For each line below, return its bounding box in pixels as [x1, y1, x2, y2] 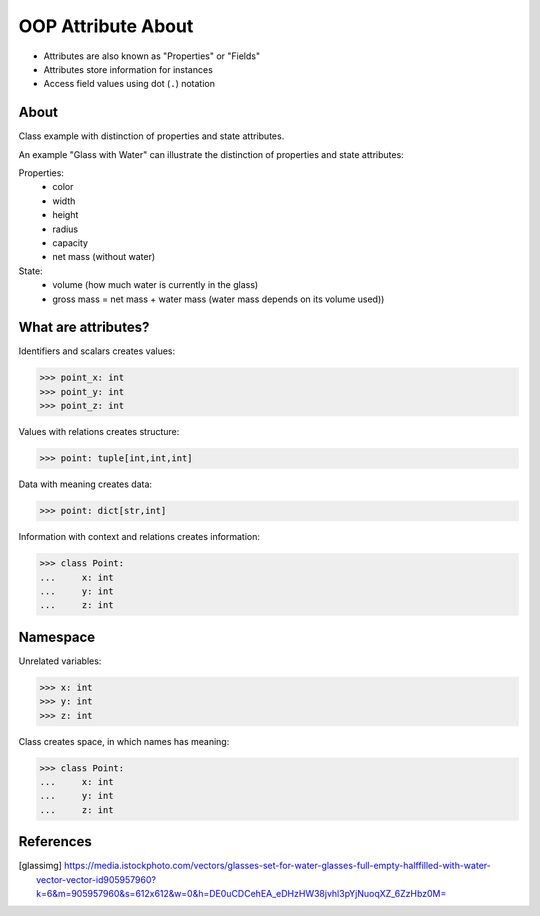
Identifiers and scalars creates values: [18, 345, 175, 357]
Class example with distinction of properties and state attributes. [18, 130, 285, 142]
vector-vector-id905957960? [36, 873, 157, 885]
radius [52, 223, 79, 235]
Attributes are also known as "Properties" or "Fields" [43, 50, 260, 62]
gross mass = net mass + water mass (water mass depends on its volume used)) [52, 293, 385, 305]
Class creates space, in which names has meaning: [18, 735, 230, 747]
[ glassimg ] [18, 860, 62, 872]
